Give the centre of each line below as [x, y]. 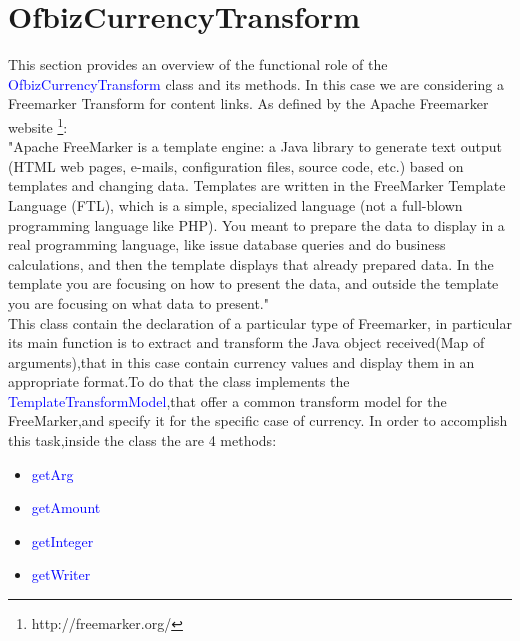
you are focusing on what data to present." [138, 302]
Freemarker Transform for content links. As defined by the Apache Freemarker [248, 103]
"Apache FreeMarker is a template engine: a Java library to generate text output [255, 146]
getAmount [66, 507]
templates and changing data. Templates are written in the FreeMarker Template [257, 185]
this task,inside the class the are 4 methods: [142, 440]
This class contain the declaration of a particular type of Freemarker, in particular [260, 322]
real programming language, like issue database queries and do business [227, 244]
